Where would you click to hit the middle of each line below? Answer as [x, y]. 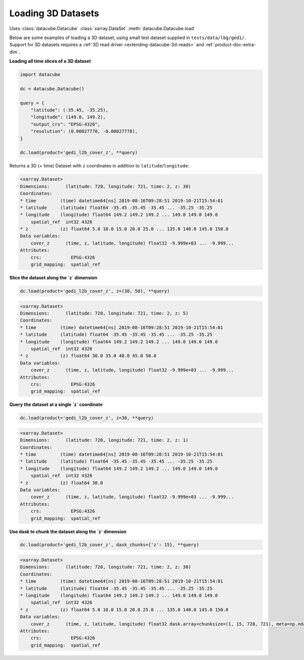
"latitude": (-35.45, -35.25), [69, 110]
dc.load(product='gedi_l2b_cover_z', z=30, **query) [87, 418]
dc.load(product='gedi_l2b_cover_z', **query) [79, 153]
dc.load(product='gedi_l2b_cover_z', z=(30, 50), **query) [95, 291]
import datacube [40, 75]
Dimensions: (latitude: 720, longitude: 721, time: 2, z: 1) [104, 440]
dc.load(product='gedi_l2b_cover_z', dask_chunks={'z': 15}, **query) [110, 545]
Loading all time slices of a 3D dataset [50, 61]
